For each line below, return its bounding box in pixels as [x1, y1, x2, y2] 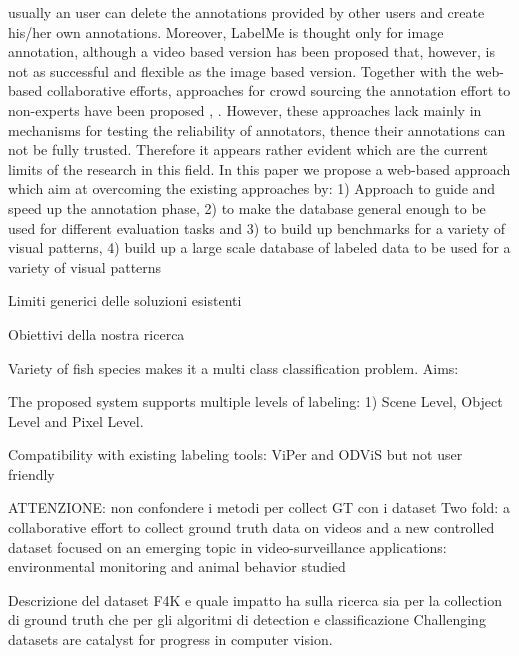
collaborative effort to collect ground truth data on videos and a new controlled [8, 517, 495, 538]
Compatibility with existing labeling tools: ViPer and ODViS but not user [8, 444, 463, 465]
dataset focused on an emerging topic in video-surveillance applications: [8, 536, 447, 557]
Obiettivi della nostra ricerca [8, 323, 185, 344]
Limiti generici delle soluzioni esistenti [8, 290, 242, 311]
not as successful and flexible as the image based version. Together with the [8, 60, 471, 81]
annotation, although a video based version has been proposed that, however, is [8, 41, 496, 62]
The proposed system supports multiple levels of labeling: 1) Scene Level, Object [8, 391, 503, 412]
